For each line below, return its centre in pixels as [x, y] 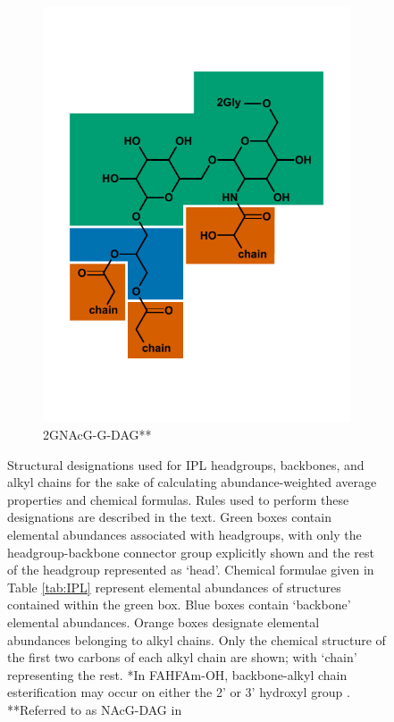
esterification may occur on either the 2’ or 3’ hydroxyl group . [179, 692]
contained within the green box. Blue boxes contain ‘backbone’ [179, 604]
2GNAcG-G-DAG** [97, 434]
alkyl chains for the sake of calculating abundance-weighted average [192, 482]
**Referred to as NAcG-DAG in [95, 709]
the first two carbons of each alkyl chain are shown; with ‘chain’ [182, 657]
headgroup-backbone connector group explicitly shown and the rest [191, 552]
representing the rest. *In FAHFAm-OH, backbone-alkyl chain [177, 674]
